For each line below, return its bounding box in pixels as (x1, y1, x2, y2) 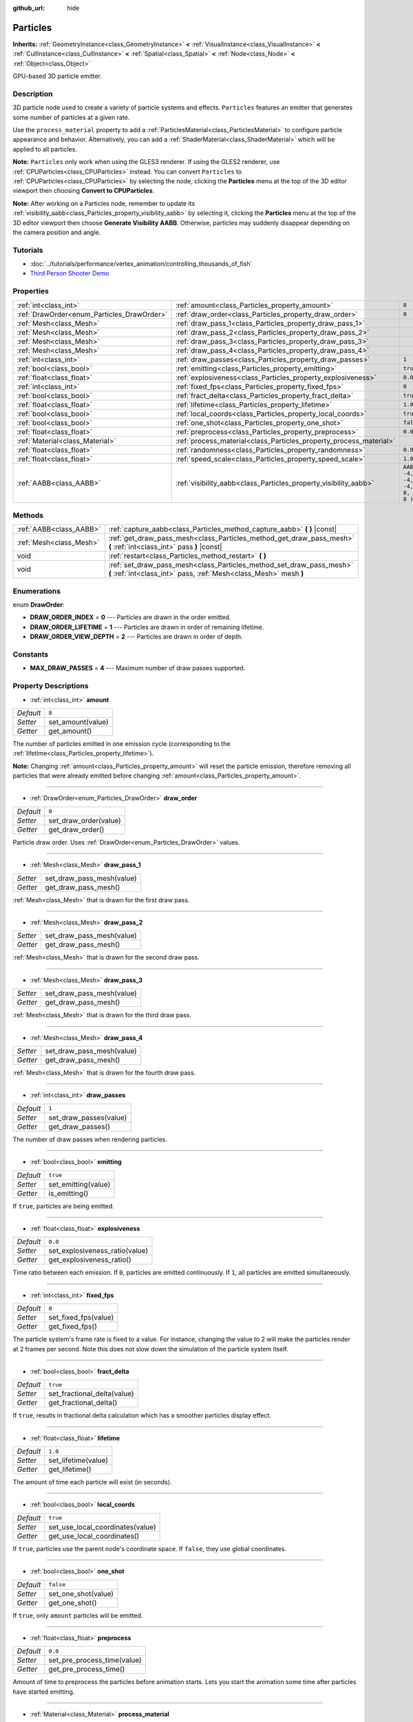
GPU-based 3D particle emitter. (12, 72, 103, 81)
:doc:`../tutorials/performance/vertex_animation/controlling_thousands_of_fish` (30, 260, 253, 268)
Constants (12, 650, 49, 659)
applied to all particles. (12, 145, 77, 153)
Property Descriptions (12, 681, 89, 691)
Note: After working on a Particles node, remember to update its (12, 199, 195, 207)
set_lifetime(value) (48, 1455, 108, 1465)
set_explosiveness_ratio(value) (48, 1246, 148, 1256)
